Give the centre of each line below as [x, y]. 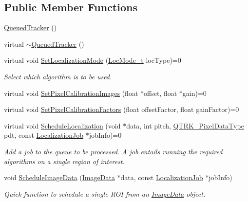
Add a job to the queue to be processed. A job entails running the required [113, 151]
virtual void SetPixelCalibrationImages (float [71, 93]
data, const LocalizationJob [162, 177]
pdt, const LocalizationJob [44, 135]
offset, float [161, 93]
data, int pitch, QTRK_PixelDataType [185, 125]
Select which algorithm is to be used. [58, 76]
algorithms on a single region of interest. [64, 161]
